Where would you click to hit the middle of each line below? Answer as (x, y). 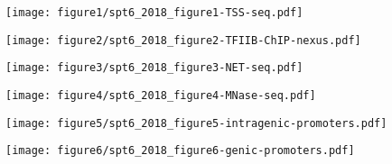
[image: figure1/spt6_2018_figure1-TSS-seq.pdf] (154, 13)
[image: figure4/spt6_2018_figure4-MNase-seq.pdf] (161, 95)
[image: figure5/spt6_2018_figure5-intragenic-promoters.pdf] (196, 123)
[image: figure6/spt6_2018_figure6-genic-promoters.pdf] (180, 151)
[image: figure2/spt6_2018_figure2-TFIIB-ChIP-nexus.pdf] (183, 40)
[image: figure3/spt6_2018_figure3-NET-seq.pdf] (154, 68)
